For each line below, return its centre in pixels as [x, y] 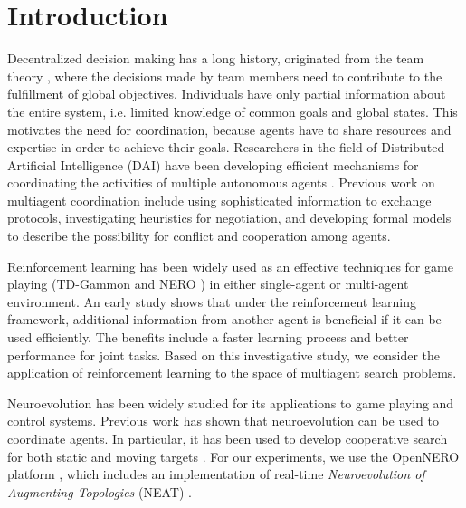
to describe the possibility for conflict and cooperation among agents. [199, 236]
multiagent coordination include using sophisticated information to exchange [219, 200]
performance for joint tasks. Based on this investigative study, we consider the [224, 355]
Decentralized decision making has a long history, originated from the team [216, 58]
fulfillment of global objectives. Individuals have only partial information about [227, 94]
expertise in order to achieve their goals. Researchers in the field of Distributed [226, 147]
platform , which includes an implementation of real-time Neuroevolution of [216, 474]
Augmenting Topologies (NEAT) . [100, 491]
